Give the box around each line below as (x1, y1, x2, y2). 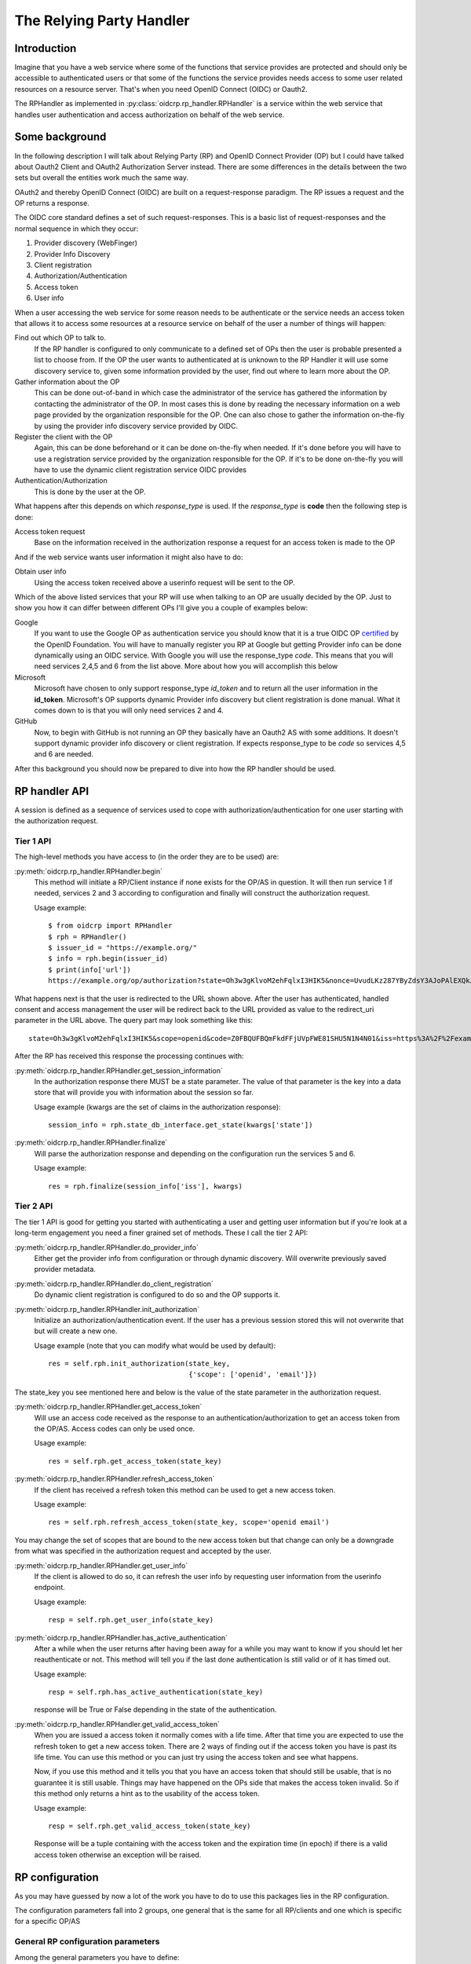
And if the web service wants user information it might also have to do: (14, 552, 243, 562)
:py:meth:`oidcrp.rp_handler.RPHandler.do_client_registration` (14, 1279, 214, 1288)
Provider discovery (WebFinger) (34, 238, 137, 247)
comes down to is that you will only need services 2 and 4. (34, 705, 224, 715)
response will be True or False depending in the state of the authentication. (34, 1705, 277, 1714)
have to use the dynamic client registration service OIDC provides (34, 465, 247, 475)
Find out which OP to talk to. (14, 333, 106, 343)
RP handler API (14, 784, 89, 797)
